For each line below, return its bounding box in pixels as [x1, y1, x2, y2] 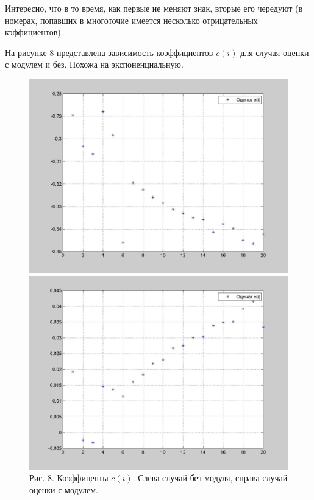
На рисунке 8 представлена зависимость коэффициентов [5, 46, 213, 58]
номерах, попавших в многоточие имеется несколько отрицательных [5, 13, 258, 26]
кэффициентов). [5, 26, 63, 38]
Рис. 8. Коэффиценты [29, 471, 109, 484]
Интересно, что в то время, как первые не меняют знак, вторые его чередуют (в [5, 2, 303, 14]
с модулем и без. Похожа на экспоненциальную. [5, 58, 184, 71]
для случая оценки [240, 46, 309, 58]
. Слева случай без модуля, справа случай [132, 471, 288, 484]
